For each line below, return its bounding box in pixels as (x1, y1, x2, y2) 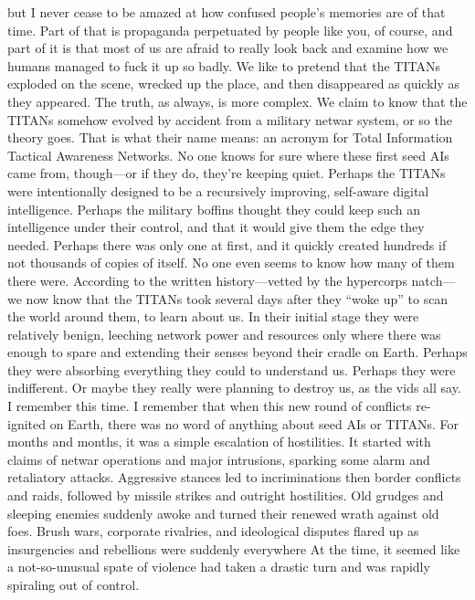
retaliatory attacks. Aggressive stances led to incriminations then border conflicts (7, 468, 461, 487)
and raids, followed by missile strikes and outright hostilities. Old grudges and (7, 486, 444, 505)
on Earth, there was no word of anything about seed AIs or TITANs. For (49, 414, 459, 433)
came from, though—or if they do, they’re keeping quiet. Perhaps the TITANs (7, 163, 446, 183)
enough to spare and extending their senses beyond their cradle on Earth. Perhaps (7, 342, 468, 362)
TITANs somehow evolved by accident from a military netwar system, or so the (7, 110, 452, 129)
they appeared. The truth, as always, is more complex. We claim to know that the (7, 91, 468, 111)
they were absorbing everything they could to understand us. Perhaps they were (7, 360, 456, 379)
